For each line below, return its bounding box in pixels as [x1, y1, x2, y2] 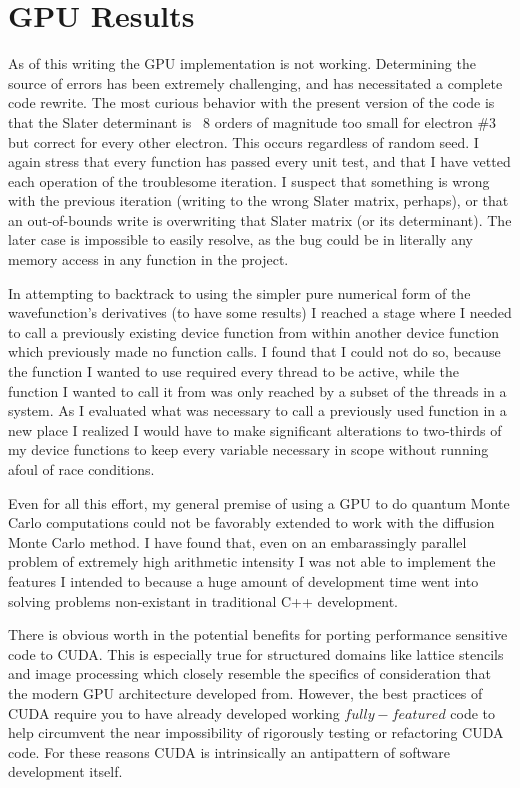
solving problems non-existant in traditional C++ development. [8, 590, 399, 611]
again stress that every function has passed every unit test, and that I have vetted [8, 151, 511, 172]
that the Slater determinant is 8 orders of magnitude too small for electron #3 [8, 111, 497, 132]
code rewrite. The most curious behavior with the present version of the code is [8, 92, 495, 113]
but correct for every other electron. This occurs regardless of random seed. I [8, 131, 479, 152]
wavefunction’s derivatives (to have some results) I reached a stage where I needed [8, 302, 512, 323]
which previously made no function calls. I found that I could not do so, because [8, 341, 501, 362]
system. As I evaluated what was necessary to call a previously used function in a [8, 400, 507, 421]
